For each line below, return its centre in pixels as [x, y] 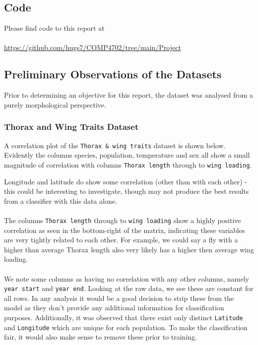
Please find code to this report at [54, 28]
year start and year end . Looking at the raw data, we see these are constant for [129, 288]
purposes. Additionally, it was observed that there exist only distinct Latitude [124, 317]
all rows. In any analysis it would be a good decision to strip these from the [119, 298]
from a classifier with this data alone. [61, 201]
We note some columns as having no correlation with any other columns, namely [127, 278]
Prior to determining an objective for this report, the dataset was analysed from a [129, 95]
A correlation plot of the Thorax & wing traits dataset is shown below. [115, 145]
